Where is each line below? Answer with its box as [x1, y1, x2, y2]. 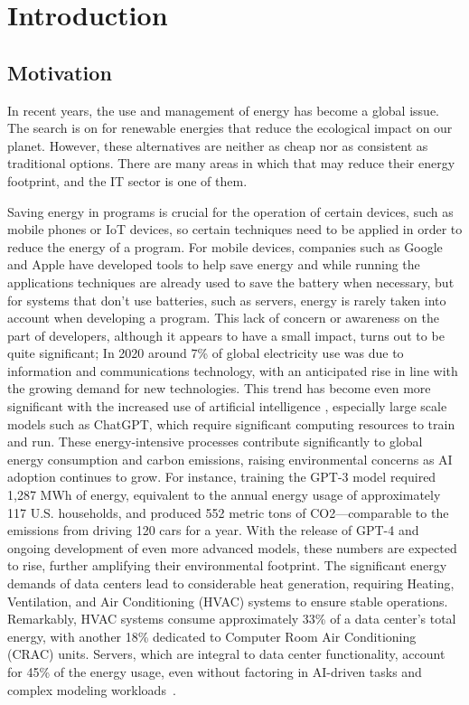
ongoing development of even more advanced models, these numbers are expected [7, 538, 457, 557]
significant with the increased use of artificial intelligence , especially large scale [7, 397, 447, 416]
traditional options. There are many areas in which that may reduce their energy [7, 154, 455, 173]
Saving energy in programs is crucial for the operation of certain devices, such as [7, 202, 454, 221]
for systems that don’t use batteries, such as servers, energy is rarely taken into [7, 290, 446, 309]
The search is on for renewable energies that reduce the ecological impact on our [7, 118, 453, 137]
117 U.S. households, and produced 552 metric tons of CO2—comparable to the [7, 503, 449, 522]
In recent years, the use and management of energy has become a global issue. [7, 100, 439, 119]
